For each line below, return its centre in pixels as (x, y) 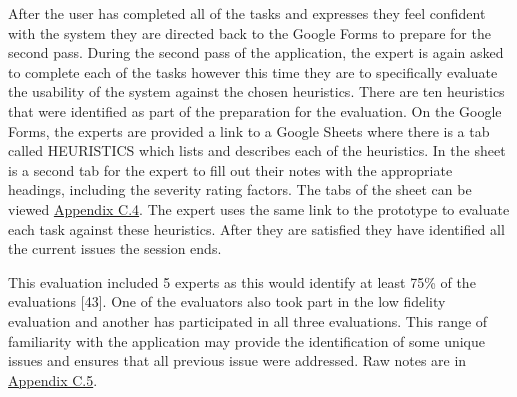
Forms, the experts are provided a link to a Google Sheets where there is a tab (249, 130)
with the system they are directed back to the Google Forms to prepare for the (249, 32)
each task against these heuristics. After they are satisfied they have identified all (256, 228)
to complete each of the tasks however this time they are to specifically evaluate (253, 71)
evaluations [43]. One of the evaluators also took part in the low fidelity (227, 301)
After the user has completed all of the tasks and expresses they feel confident (247, 13)
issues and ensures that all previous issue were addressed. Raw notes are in (237, 360)
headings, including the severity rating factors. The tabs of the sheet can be (240, 189)
